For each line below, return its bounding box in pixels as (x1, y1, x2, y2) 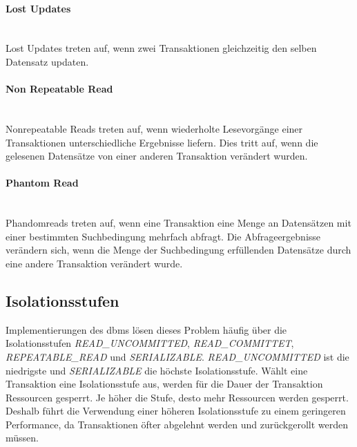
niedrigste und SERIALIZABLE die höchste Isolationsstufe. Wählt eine (6, 363, 308, 377)
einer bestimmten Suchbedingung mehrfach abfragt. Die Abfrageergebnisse (6, 229, 321, 243)
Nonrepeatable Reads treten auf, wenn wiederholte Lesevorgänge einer (6, 121, 303, 135)
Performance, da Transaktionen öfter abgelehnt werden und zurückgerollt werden (6, 417, 349, 431)
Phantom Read (6, 175, 79, 190)
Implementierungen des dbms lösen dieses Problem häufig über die (6, 322, 287, 336)
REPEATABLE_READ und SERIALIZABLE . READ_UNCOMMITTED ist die (6, 349, 349, 363)
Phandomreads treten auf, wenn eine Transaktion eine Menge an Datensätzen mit (6, 216, 351, 230)
